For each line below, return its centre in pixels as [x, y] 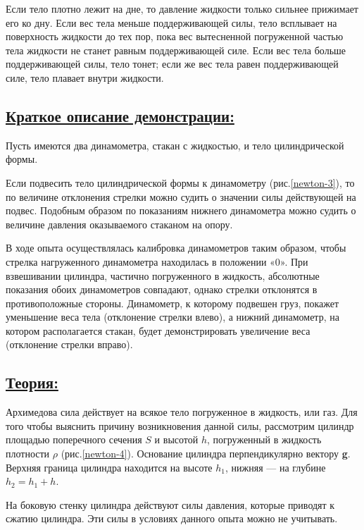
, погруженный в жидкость [264, 439]
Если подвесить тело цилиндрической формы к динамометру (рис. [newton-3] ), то [180, 182]
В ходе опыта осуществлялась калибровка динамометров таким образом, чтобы [176, 248]
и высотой [176, 439]
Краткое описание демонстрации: [120, 115]
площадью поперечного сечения [74, 439]
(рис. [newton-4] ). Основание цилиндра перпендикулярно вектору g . [206, 454]
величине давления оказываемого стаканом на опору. [119, 224]
